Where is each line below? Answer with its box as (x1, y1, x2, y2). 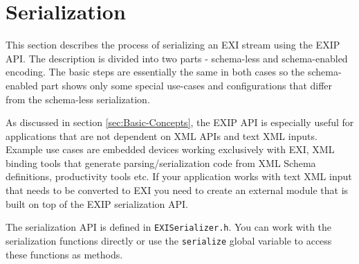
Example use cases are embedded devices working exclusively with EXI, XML (6, 142, 335, 157)
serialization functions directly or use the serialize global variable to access (6, 233, 332, 247)
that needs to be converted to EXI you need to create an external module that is (6, 183, 349, 197)
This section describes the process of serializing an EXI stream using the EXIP (6, 37, 340, 52)
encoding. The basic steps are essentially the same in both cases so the (6, 64, 305, 79)
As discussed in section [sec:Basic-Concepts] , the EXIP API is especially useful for (6, 115, 354, 130)
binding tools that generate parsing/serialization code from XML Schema (6, 155, 316, 170)
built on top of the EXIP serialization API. (6, 196, 189, 211)
